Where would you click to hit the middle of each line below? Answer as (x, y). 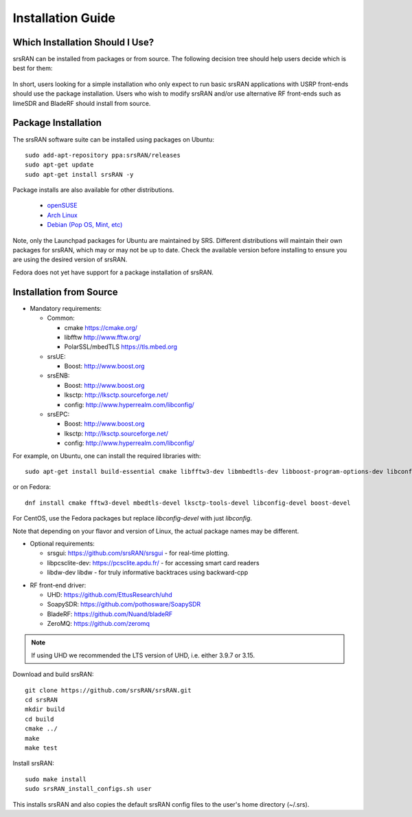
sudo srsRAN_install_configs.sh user (89, 789)
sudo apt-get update (59, 165)
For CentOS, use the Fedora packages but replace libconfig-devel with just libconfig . (133, 519)
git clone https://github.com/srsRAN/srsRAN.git (108, 690)
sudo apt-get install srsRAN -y (79, 174)
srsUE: (56, 356)
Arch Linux (62, 215)
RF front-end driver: (58, 585)
